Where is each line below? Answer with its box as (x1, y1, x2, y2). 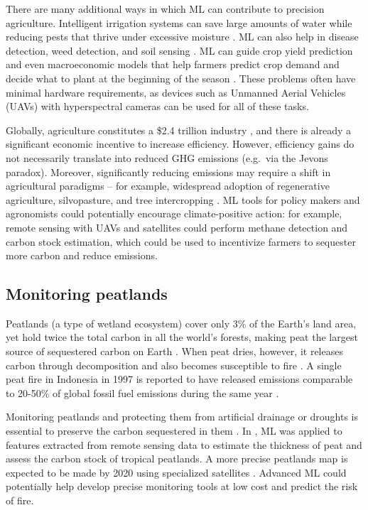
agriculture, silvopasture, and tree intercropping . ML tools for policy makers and (6, 192, 360, 207)
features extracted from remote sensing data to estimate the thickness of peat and (6, 437, 362, 452)
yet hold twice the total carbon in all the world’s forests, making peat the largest (6, 330, 358, 344)
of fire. (6, 493, 34, 508)
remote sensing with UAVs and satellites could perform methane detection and (6, 219, 348, 234)
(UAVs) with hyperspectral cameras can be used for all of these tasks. (6, 99, 309, 114)
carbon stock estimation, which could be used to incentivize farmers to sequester (6, 234, 356, 249)
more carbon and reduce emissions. (6, 248, 158, 263)
